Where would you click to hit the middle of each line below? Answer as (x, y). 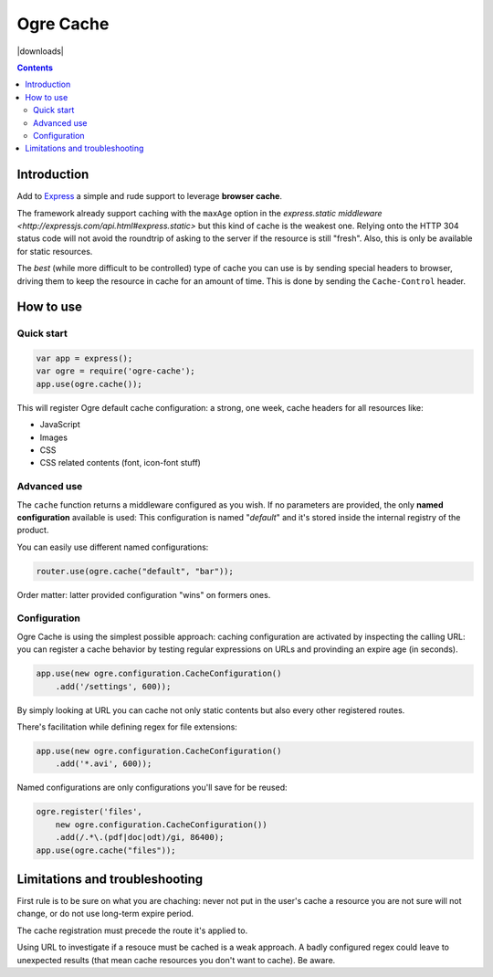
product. (33, 531)
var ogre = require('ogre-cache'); (115, 371)
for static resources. (55, 251)
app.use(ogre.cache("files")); (106, 850)
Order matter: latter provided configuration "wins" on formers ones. (144, 594)
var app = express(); (84, 359)
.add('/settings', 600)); (113, 686)
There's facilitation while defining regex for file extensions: (127, 727)
